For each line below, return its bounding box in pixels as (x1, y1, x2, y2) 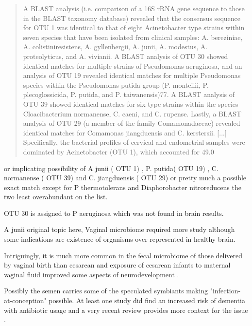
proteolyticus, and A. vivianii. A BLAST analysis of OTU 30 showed (23, 51, 228, 61)
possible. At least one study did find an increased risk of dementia (49, 295, 245, 306)
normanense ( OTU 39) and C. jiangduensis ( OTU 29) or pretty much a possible (4, 173, 247, 183)
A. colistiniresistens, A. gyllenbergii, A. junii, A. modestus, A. (23, 41, 208, 52)
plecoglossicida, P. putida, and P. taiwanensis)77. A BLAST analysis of (23, 89, 235, 99)
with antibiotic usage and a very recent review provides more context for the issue (4, 305, 248, 315)
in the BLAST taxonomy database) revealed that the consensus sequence (23, 13, 241, 23)
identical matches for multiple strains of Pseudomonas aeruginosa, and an (23, 60, 242, 71)
